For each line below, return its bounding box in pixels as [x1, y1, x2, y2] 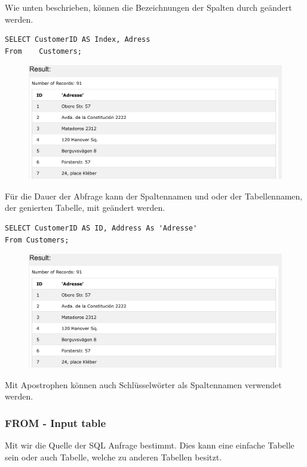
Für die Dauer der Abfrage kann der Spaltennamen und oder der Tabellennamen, [5, 189, 303, 202]
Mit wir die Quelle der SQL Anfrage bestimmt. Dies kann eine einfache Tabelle [5, 439, 294, 451]
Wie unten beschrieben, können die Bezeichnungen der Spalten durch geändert [5, 1, 292, 13]
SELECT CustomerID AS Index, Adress [5, 35, 151, 44]
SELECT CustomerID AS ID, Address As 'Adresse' [5, 224, 198, 233]
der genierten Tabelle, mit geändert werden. [5, 201, 165, 214]
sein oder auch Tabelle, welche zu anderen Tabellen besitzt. [5, 450, 222, 463]
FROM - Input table [5, 415, 106, 430]
